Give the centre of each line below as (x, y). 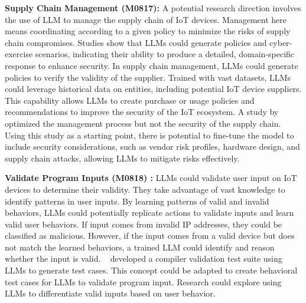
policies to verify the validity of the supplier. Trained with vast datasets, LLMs (148, 77)
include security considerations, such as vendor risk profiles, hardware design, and (152, 146)
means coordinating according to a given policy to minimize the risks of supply (148, 31)
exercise (19, 54)
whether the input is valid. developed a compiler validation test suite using (144, 258)
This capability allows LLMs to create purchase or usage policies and (130, 100)
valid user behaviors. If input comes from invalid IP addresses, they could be (144, 224)
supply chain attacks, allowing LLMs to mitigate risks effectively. (122, 158)
